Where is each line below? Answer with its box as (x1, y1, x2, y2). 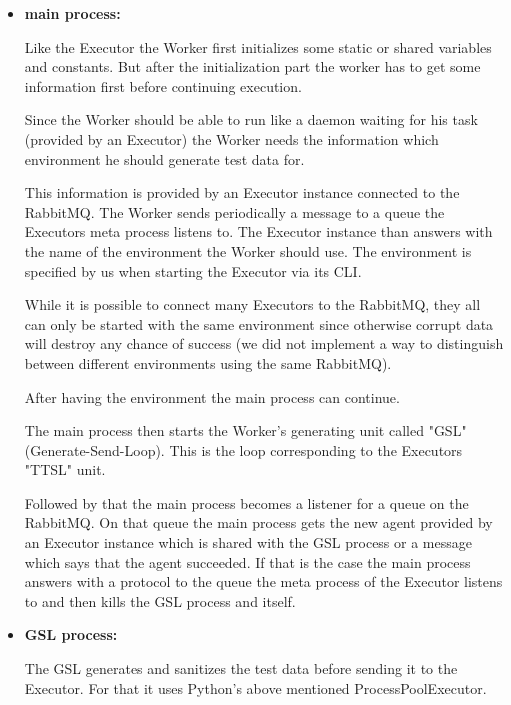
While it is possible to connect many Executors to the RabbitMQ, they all (24, 294, 481, 315)
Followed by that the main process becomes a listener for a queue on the (24, 492, 469, 513)
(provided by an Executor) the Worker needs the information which (24, 128, 439, 149)
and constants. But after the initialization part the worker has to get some (24, 56, 481, 77)
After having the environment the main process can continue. (24, 386, 400, 407)
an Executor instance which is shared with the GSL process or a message (24, 532, 472, 553)
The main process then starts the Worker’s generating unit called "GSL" (24, 420, 467, 441)
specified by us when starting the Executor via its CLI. (24, 260, 362, 281)
